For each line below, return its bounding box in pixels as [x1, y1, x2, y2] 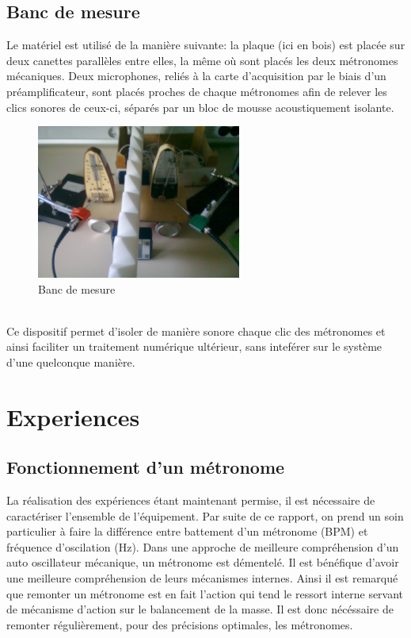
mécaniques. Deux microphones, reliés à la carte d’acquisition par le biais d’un [6, 67, 386, 84]
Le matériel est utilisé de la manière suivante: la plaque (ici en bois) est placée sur [6, 37, 405, 53]
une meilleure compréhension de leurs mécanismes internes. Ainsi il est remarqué [6, 570, 398, 586]
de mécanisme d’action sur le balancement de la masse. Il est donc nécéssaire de [6, 601, 394, 617]
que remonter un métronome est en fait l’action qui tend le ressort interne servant [6, 585, 404, 601]
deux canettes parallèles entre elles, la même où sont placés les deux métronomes [6, 52, 398, 68]
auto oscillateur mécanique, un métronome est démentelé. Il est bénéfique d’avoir [6, 554, 399, 571]
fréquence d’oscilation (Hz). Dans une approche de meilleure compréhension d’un [6, 538, 399, 555]
